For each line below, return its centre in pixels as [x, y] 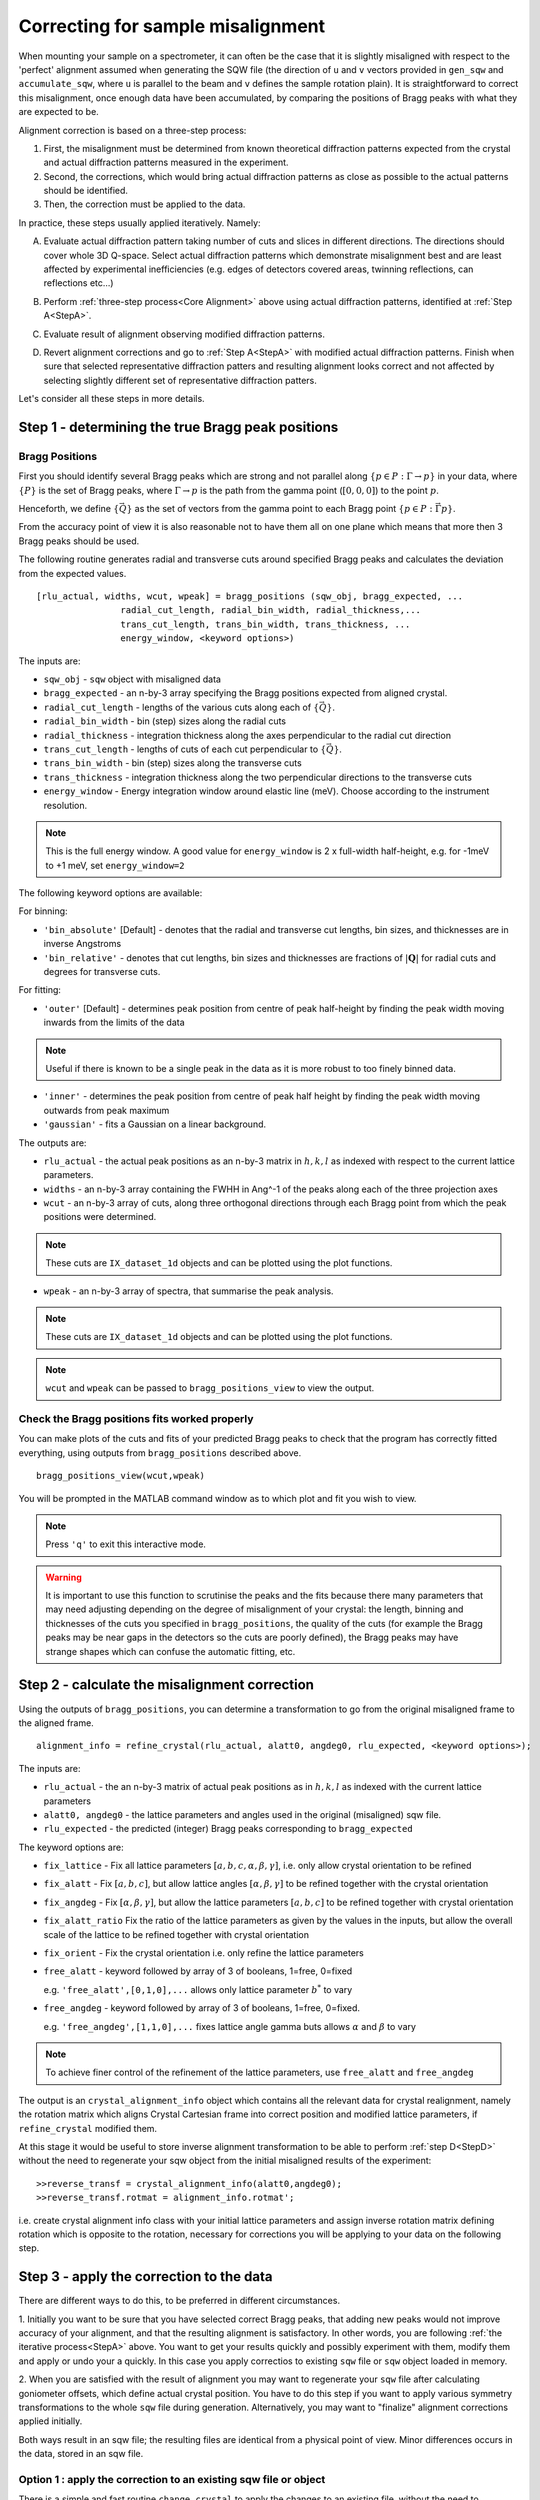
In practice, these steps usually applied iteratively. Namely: [139, 222]
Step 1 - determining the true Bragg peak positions [178, 426]
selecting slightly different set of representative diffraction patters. [180, 380]
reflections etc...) [78, 283]
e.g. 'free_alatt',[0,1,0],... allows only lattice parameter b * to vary [198, 1989]
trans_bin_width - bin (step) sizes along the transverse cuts [172, 763]
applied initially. [50, 2421]
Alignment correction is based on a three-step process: [132, 130]
